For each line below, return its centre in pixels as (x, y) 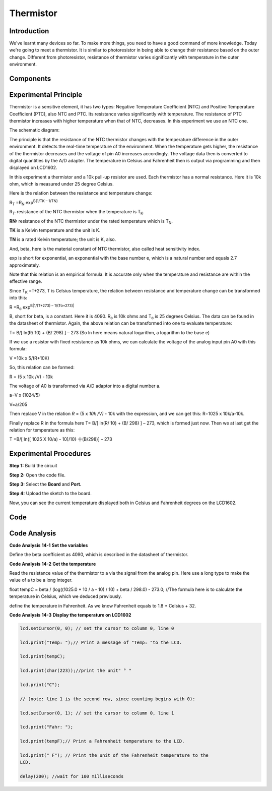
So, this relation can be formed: (42, 368)
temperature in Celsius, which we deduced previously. (65, 596)
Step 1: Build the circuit (33, 466)
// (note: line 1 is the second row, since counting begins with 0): (108, 699)
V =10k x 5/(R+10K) (29, 358)
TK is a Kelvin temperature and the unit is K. (55, 230)
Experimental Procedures (50, 454)
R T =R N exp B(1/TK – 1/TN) (33, 203)
